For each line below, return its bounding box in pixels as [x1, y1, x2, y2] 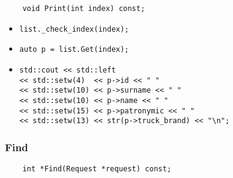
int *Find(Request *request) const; [22, 165, 172, 174]
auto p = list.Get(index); [19, 45, 129, 54]
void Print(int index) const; [22, 4, 146, 13]
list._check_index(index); [19, 24, 129, 34]
